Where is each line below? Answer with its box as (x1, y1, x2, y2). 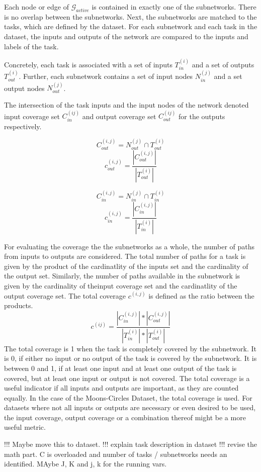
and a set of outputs (192, 59, 254, 69)
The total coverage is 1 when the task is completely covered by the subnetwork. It (4, 343, 257, 353)
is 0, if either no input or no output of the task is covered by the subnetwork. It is (4, 353, 257, 363)
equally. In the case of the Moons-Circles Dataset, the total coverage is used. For (4, 392, 252, 403)
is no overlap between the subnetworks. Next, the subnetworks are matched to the (4, 11, 257, 22)
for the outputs (179, 111, 225, 121)
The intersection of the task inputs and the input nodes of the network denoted (4, 100, 249, 110)
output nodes (4, 82, 45, 93)
